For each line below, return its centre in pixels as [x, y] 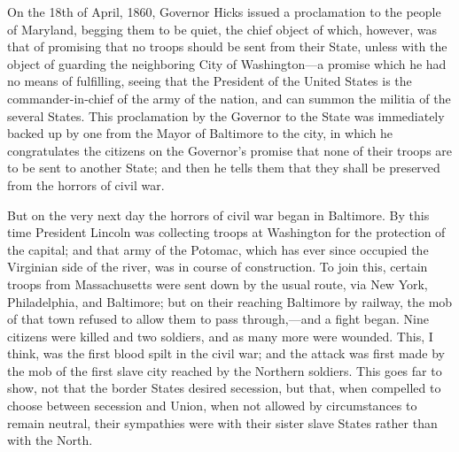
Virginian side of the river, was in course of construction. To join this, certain [218, 267]
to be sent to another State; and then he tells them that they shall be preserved [224, 168]
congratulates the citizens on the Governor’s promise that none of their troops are [230, 150]
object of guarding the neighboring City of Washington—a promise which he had [227, 63]
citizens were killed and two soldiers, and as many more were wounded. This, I [220, 336]
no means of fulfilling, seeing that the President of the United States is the [210, 81]
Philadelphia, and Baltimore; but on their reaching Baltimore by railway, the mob [230, 301]
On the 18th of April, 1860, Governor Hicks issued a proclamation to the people [224, 11]
